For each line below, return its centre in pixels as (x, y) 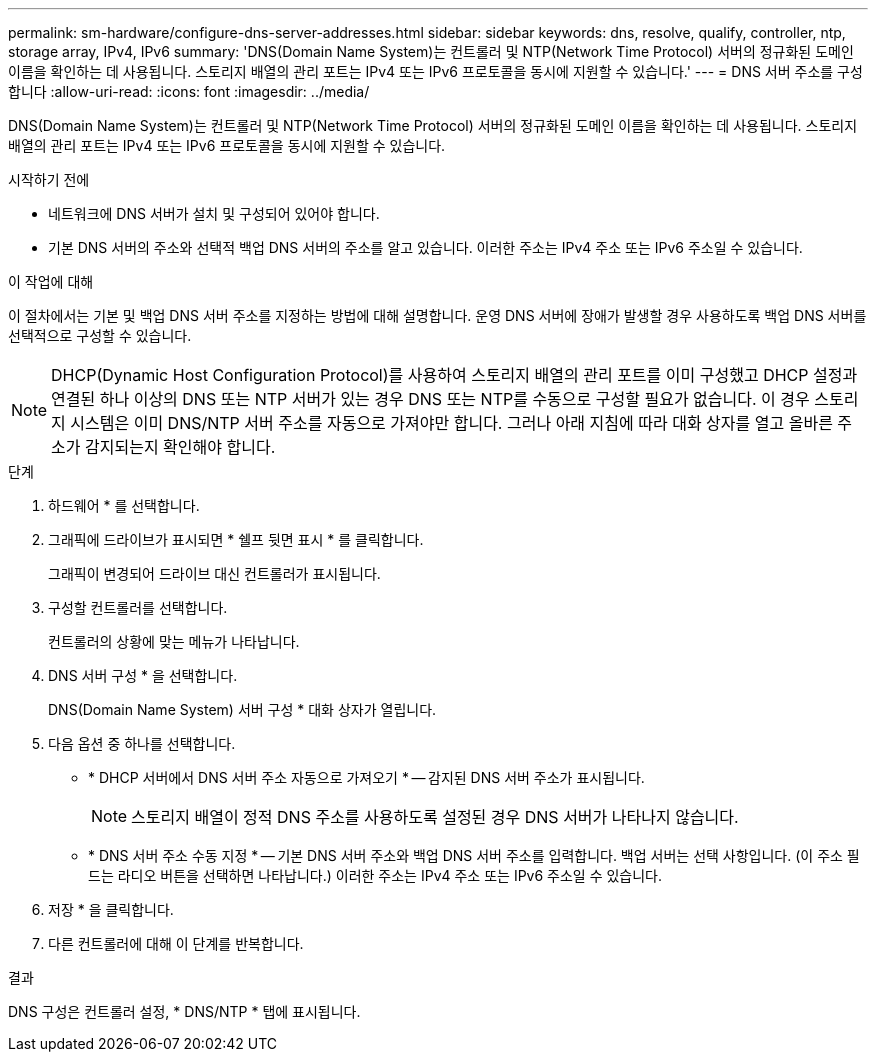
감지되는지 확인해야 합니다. (180, 447)
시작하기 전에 (49, 179)
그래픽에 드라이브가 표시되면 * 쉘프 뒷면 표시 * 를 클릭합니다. (236, 539)
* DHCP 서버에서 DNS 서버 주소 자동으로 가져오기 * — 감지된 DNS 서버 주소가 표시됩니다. (366, 777)
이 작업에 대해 (51, 281)
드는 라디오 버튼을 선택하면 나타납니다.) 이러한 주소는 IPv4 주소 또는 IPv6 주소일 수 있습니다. (375, 875)
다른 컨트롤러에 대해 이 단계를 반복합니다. (176, 943)
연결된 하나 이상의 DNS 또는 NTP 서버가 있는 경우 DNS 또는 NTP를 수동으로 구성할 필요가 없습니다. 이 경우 (430, 399)
